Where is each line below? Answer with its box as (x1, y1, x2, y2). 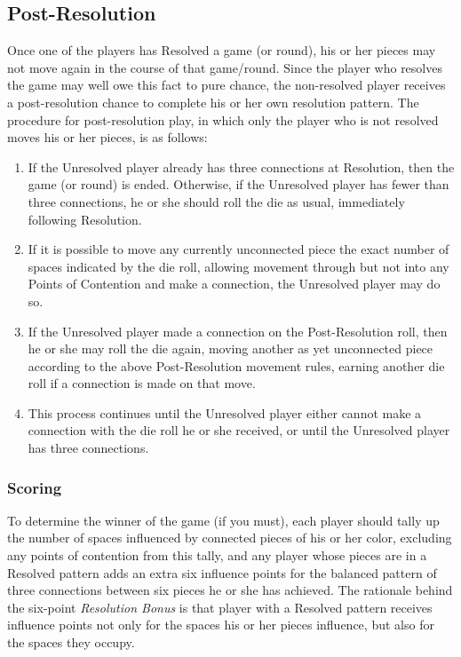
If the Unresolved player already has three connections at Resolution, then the (28, 157, 455, 176)
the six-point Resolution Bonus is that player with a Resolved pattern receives (7, 598, 433, 616)
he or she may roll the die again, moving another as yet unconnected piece (28, 339, 433, 358)
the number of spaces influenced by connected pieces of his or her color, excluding (7, 528, 452, 547)
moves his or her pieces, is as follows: (7, 128, 208, 146)
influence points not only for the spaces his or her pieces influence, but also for (7, 615, 434, 634)
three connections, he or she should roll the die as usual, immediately (28, 192, 405, 210)
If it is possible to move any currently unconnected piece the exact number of (28, 240, 449, 258)
